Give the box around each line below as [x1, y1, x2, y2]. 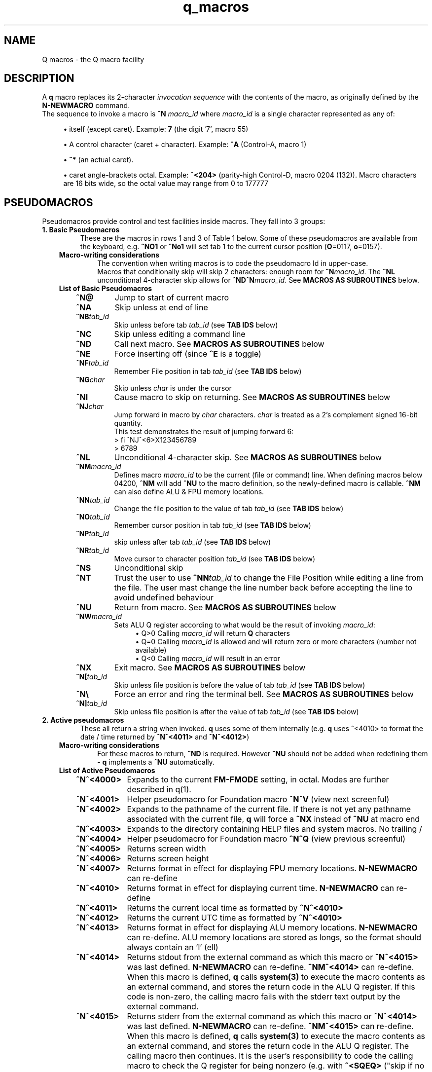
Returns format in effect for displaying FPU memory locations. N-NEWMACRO [127, 863, 418, 874]
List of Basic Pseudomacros [59, 284, 152, 293]
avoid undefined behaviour [114, 592, 214, 603]
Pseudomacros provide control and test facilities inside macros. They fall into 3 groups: [42, 217, 325, 226]
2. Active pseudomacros [42, 716, 124, 725]
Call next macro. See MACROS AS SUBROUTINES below [114, 339, 324, 349]
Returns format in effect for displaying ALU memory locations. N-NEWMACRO [127, 923, 418, 933]
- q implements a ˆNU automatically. [97, 758, 215, 767]
